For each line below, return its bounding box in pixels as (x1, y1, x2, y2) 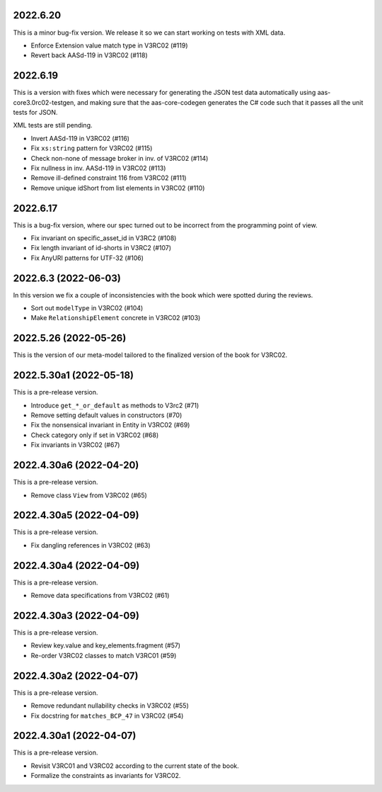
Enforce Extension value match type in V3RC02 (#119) (30, 41, 188, 50)
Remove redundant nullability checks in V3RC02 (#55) (30, 701, 189, 710)
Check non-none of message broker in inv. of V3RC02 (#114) (30, 154, 209, 162)
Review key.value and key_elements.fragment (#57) (30, 641, 180, 650)
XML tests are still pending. (13, 121, 93, 130)
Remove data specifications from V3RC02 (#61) (30, 592, 170, 600)
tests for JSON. (13, 108, 58, 116)
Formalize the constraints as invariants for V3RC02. (30, 771, 181, 780)
